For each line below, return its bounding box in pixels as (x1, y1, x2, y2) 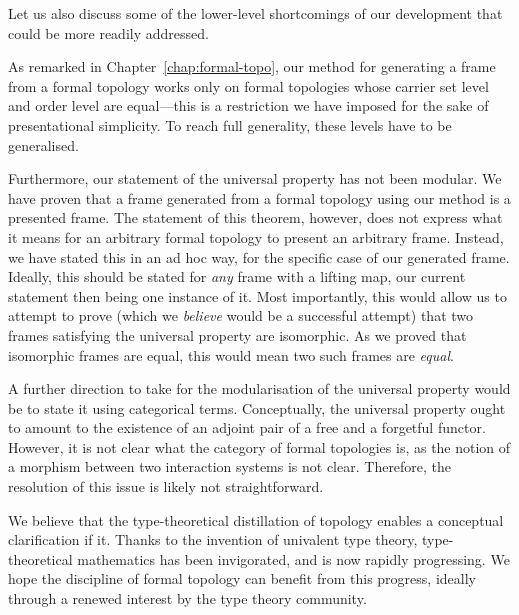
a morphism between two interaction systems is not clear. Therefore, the (8, 456, 452, 477)
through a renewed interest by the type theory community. (8, 588, 367, 609)
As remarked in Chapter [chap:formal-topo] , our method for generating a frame (8, 56, 496, 77)
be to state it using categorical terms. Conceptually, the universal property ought (8, 397, 506, 418)
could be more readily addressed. (8, 22, 209, 43)
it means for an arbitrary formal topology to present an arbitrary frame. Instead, (8, 226, 504, 247)
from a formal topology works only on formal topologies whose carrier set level (8, 75, 489, 96)
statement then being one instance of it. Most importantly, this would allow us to (8, 285, 507, 306)
